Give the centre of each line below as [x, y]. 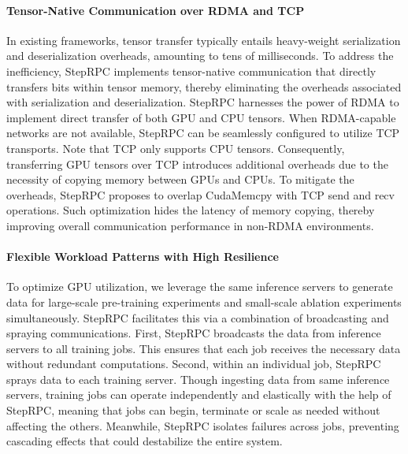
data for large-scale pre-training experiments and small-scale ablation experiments [204, 301]
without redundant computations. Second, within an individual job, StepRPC [194, 364]
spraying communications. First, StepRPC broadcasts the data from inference [194, 333]
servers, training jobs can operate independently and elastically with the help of [199, 394]
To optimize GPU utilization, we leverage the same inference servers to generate [200, 287]
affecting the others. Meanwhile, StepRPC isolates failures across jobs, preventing [203, 425]
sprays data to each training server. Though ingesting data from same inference [198, 379]
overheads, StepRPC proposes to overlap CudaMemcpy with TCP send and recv [200, 194]
